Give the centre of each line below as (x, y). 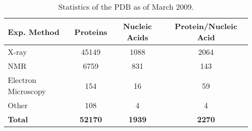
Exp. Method (34, 32)
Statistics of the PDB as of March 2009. (126, 7)
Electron (22, 80)
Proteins (91, 32)
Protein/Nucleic (206, 26)
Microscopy (27, 91)
